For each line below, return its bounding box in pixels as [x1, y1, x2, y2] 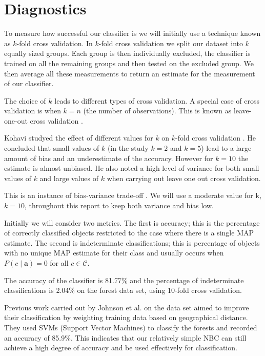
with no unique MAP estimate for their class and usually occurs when [4, 247, 224, 258]
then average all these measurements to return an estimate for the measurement [4, 68, 255, 78]
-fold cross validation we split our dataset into [98, 37, 243, 48]
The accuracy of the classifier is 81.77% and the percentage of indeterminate [4, 274, 244, 285]
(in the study [107, 143, 149, 153]
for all [50, 258, 69, 268]
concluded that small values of [4, 143, 99, 153]
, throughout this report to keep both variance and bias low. [24, 200, 214, 211]
